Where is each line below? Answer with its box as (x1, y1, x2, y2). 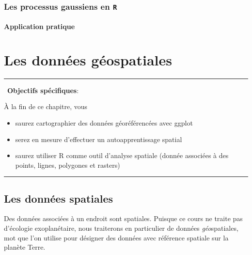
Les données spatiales (4, 191, 113, 206)
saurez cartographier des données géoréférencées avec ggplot (15, 117, 193, 127)
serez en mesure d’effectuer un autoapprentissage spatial (15, 134, 182, 144)
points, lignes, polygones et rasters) (15, 159, 120, 170)
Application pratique (4, 21, 75, 31)
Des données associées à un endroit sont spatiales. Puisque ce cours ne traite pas (4, 213, 243, 223)
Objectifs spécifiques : (7, 85, 79, 95)
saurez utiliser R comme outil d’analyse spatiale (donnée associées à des (15, 150, 229, 160)
